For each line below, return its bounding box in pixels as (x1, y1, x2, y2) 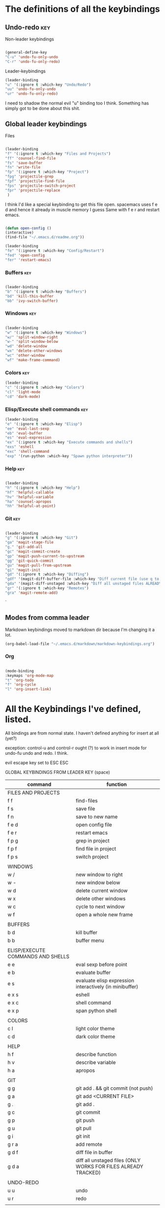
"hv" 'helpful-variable (5, 494, 54, 500)
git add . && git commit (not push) (76, 1085, 153, 1092)
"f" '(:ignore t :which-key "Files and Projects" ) (5, 151, 111, 156)
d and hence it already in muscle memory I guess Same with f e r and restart (5, 206, 160, 212)
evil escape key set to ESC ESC (5, 760, 69, 766)
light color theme (76, 1025, 115, 1032)
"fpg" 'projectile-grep (5, 174, 54, 179)
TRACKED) (76, 1169, 101, 1176)
